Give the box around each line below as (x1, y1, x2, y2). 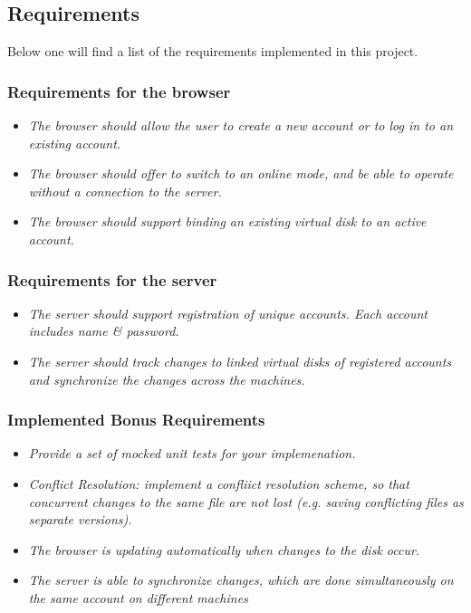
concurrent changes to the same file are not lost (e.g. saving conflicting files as (28, 492, 464, 511)
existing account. (28, 133, 121, 152)
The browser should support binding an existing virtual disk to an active (28, 212, 427, 231)
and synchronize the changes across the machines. (28, 369, 305, 388)
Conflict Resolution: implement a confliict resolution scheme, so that (28, 474, 409, 493)
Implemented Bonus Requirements (7, 408, 265, 431)
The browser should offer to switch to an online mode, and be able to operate (28, 164, 454, 183)
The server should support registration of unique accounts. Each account (28, 303, 428, 322)
